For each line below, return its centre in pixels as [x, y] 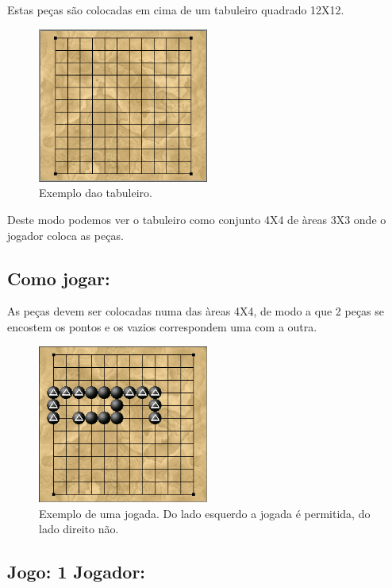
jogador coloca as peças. [65, 235]
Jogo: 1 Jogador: [77, 572]
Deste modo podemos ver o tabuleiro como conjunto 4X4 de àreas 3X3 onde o [197, 219]
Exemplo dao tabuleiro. [96, 193]
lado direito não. [79, 529]
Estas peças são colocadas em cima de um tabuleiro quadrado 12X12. [176, 10]
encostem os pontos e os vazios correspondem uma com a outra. [162, 326]
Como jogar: [59, 278]
